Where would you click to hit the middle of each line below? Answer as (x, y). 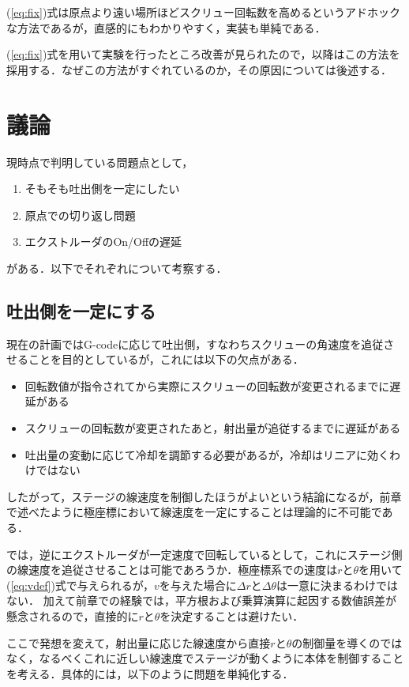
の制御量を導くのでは (347, 642)
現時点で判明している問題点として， (100, 162)
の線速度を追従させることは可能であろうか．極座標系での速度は (172, 570)
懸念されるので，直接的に (73, 615)
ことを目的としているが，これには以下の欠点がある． (166, 359)
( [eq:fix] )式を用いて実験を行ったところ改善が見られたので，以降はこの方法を (203, 54)
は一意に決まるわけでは (338, 585)
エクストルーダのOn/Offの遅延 (103, 242)
